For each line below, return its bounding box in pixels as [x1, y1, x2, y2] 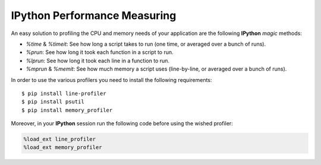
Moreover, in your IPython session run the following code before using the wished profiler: [11, 120, 233, 127]
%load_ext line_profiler [23, 136, 96, 142]
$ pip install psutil [21, 99, 84, 105]
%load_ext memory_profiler [23, 144, 102, 151]
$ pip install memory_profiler [21, 107, 113, 113]
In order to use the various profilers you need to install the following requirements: [11, 76, 212, 83]
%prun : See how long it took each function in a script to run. [26, 49, 174, 56]
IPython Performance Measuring [11, 9, 177, 22]
